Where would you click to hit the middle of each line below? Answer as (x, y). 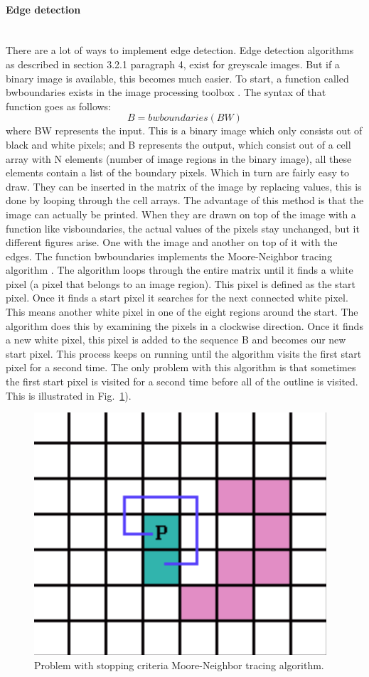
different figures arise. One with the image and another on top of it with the (172, 242)
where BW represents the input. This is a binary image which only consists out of (184, 130)
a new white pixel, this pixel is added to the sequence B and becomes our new (176, 340)
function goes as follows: (59, 106)
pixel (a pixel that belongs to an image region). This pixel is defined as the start (181, 283)
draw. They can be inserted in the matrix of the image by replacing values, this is (184, 186)
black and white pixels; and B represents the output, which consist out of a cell (178, 144)
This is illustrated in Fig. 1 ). (69, 395)
